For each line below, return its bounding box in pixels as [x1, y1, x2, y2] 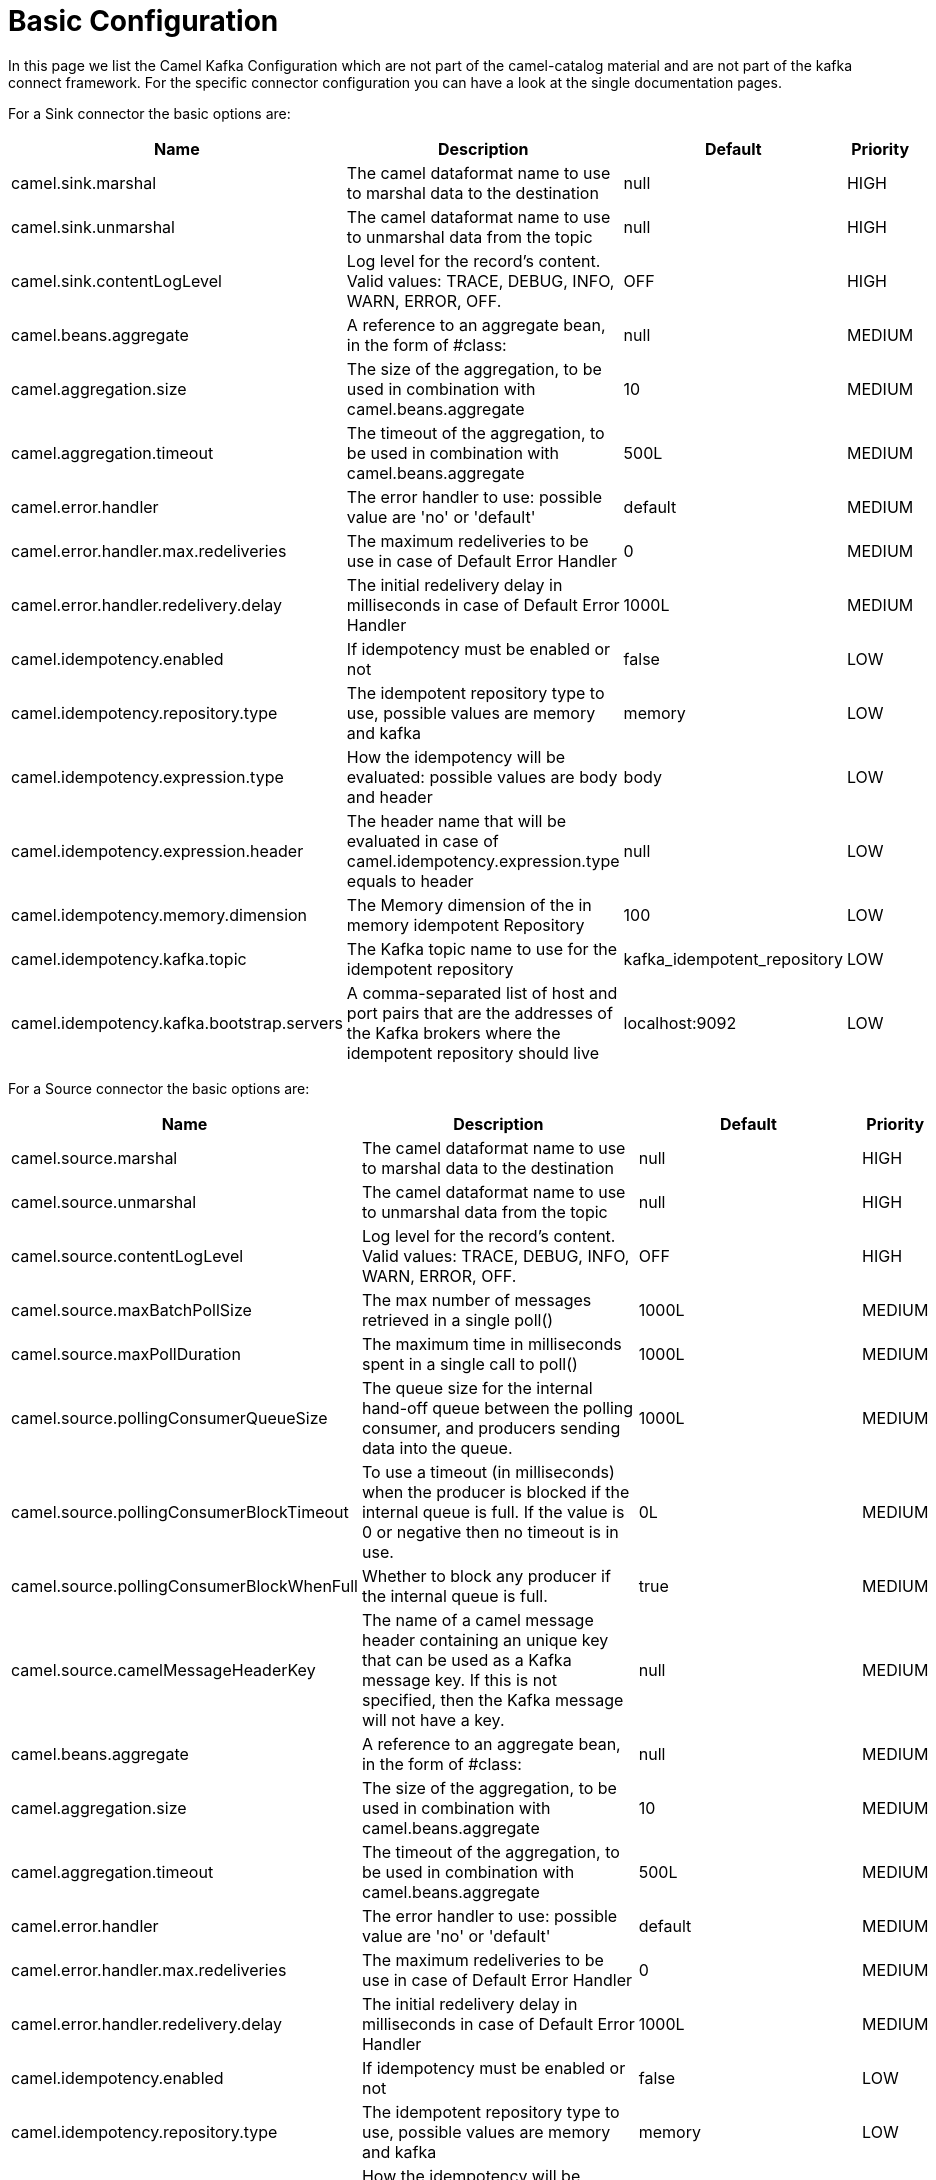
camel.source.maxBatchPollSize [11, 1299, 252, 1320]
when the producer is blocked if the [361, 1481, 630, 1502]
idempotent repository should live [346, 1042, 599, 1063]
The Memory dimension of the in [346, 894, 592, 915]
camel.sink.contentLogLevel [11, 270, 222, 291]
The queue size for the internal [361, 1377, 593, 1398]
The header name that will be [346, 810, 567, 831]
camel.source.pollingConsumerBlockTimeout [11, 1501, 349, 1522]
